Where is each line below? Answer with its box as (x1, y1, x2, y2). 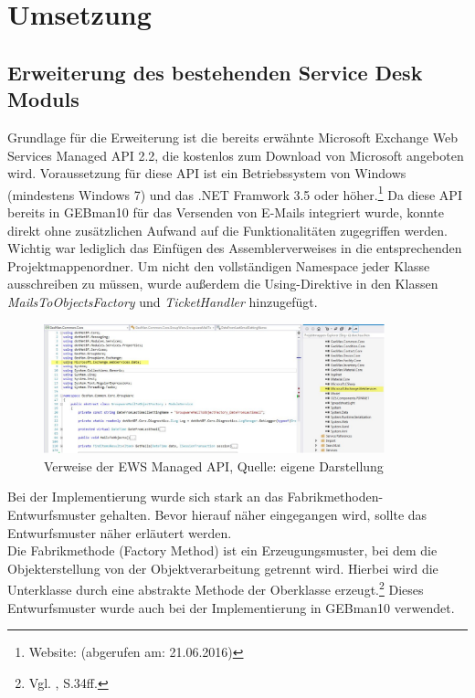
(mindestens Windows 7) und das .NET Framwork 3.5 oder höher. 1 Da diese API (7, 182, 462, 204)
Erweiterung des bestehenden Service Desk (7, 58, 423, 86)
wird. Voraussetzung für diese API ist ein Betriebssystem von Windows (7, 164, 406, 183)
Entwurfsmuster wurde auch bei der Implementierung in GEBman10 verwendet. (7, 598, 455, 617)
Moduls (7, 85, 79, 113)
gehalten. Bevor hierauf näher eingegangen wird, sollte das (100, 505, 427, 524)
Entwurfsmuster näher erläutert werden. (7, 523, 232, 542)
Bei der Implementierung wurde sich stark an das (7, 487, 283, 506)
